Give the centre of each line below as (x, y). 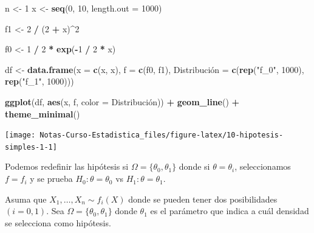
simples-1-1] (31, 147)
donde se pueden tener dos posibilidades (203, 199)
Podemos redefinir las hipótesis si (67, 166)
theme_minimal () (43, 113)
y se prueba (51, 179)
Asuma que (26, 199)
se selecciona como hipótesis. (58, 222)
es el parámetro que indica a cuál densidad (230, 211)
